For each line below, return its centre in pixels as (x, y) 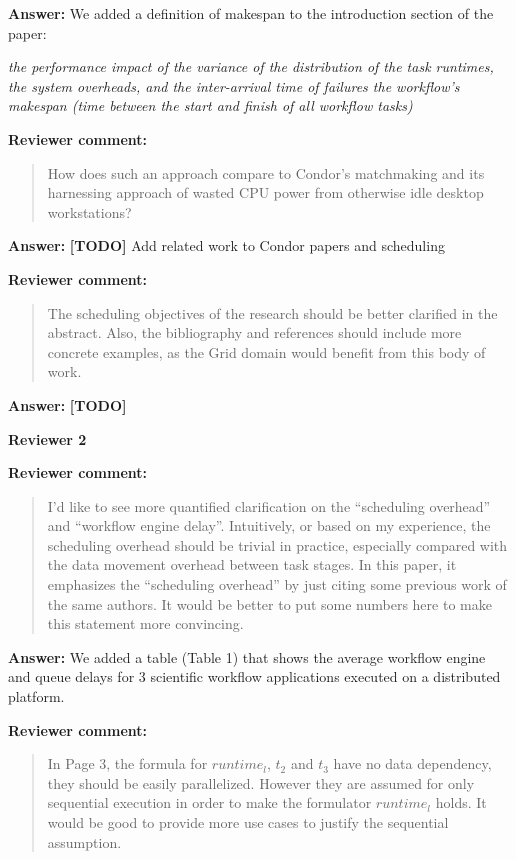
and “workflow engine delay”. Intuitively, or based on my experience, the (269, 525)
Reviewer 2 (47, 438)
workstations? (89, 211)
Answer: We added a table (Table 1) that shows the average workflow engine (247, 656)
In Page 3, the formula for (127, 763)
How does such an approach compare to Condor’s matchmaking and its (266, 172)
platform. (36, 696)
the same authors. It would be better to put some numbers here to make (269, 603)
